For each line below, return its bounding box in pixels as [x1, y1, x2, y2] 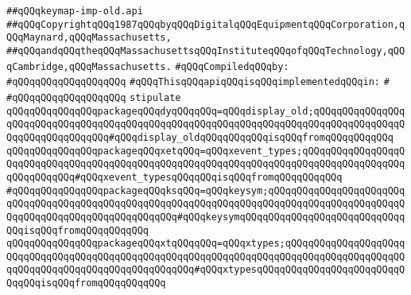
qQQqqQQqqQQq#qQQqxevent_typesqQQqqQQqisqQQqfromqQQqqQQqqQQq [6, 171, 343, 183]
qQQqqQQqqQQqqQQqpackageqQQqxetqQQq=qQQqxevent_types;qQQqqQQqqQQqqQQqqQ [6, 145, 405, 157]
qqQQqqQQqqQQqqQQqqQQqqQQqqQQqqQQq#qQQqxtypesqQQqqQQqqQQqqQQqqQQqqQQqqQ [6, 264, 405, 276]
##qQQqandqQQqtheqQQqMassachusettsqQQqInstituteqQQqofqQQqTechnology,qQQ [6, 45, 405, 56]
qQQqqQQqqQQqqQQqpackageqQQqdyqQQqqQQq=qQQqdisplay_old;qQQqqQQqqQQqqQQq [6, 105, 405, 117]
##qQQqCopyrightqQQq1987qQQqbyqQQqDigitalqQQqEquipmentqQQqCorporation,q [6, 18, 405, 30]
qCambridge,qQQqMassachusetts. [6, 60, 172, 72]
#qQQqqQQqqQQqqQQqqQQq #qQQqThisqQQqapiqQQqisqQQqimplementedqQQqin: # [6, 76, 390, 88]
